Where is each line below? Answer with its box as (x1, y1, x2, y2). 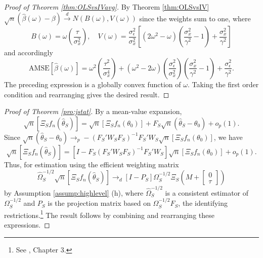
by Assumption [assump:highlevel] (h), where (4, 187, 144, 198)
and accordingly (4, 47, 53, 58)
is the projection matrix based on (48, 198, 151, 208)
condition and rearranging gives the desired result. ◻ (4, 89, 169, 99)
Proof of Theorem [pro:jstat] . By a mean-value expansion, (4, 106, 182, 117)
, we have (213, 131, 243, 142)
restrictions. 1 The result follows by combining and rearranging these (4, 208, 214, 220)
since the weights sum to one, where (139, 13, 251, 23)
